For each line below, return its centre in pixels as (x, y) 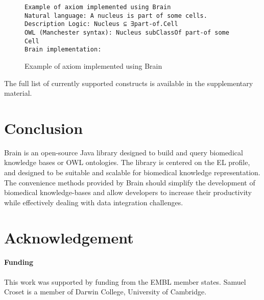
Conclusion (44, 128)
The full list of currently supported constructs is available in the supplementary (129, 83)
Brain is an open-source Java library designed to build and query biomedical (124, 152)
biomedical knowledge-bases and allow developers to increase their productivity (128, 192)
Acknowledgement (69, 237)
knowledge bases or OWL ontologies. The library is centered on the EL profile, (127, 162)
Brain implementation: (63, 50)
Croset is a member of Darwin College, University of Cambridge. (105, 292)
